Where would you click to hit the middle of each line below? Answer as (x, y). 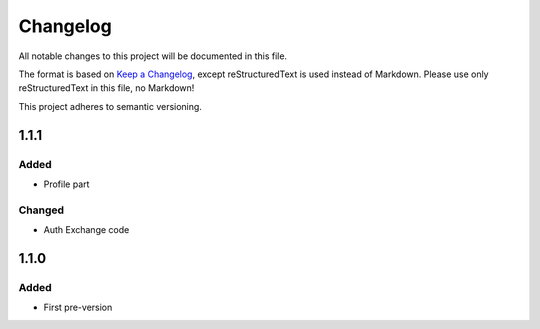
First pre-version (78, 307)
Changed (41, 210)
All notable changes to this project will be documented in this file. (153, 56)
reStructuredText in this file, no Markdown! (106, 88)
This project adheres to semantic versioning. (110, 106)
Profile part (66, 184)
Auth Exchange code (86, 230)
